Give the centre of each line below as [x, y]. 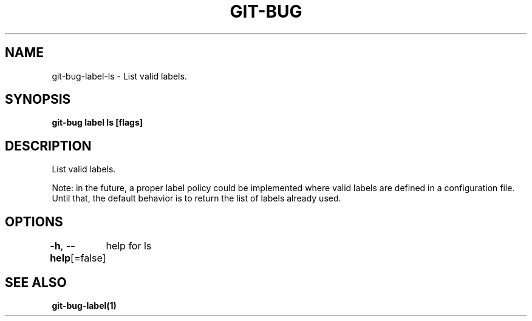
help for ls [129, 246]
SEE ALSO [36, 282]
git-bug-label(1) [84, 305]
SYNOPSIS [38, 100]
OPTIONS [34, 221]
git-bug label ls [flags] [97, 123]
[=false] [88, 258]
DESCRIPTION [48, 146]
